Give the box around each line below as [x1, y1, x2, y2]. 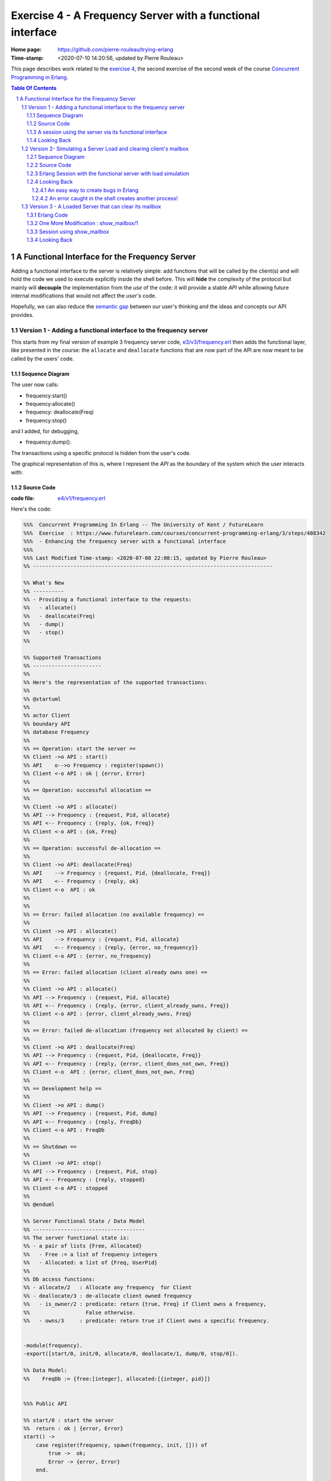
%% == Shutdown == [23, 1143, 77, 1150]
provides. [11, 311, 34, 318]
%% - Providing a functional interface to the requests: [23, 596, 192, 602]
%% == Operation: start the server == [23, 745, 136, 752]
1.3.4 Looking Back [27, 236, 73, 243]
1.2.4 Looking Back [27, 178, 73, 185]
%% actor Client [23, 712, 71, 719]
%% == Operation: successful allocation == [23, 787, 152, 793]
